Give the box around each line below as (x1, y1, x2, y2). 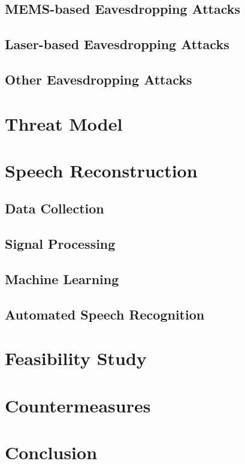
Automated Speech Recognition (5, 305, 205, 323)
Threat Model (5, 111, 123, 135)
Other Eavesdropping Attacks (5, 70, 192, 88)
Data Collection (5, 199, 104, 218)
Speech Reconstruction (5, 158, 198, 182)
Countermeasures (5, 393, 151, 417)
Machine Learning (5, 270, 119, 288)
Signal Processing (5, 234, 116, 253)
